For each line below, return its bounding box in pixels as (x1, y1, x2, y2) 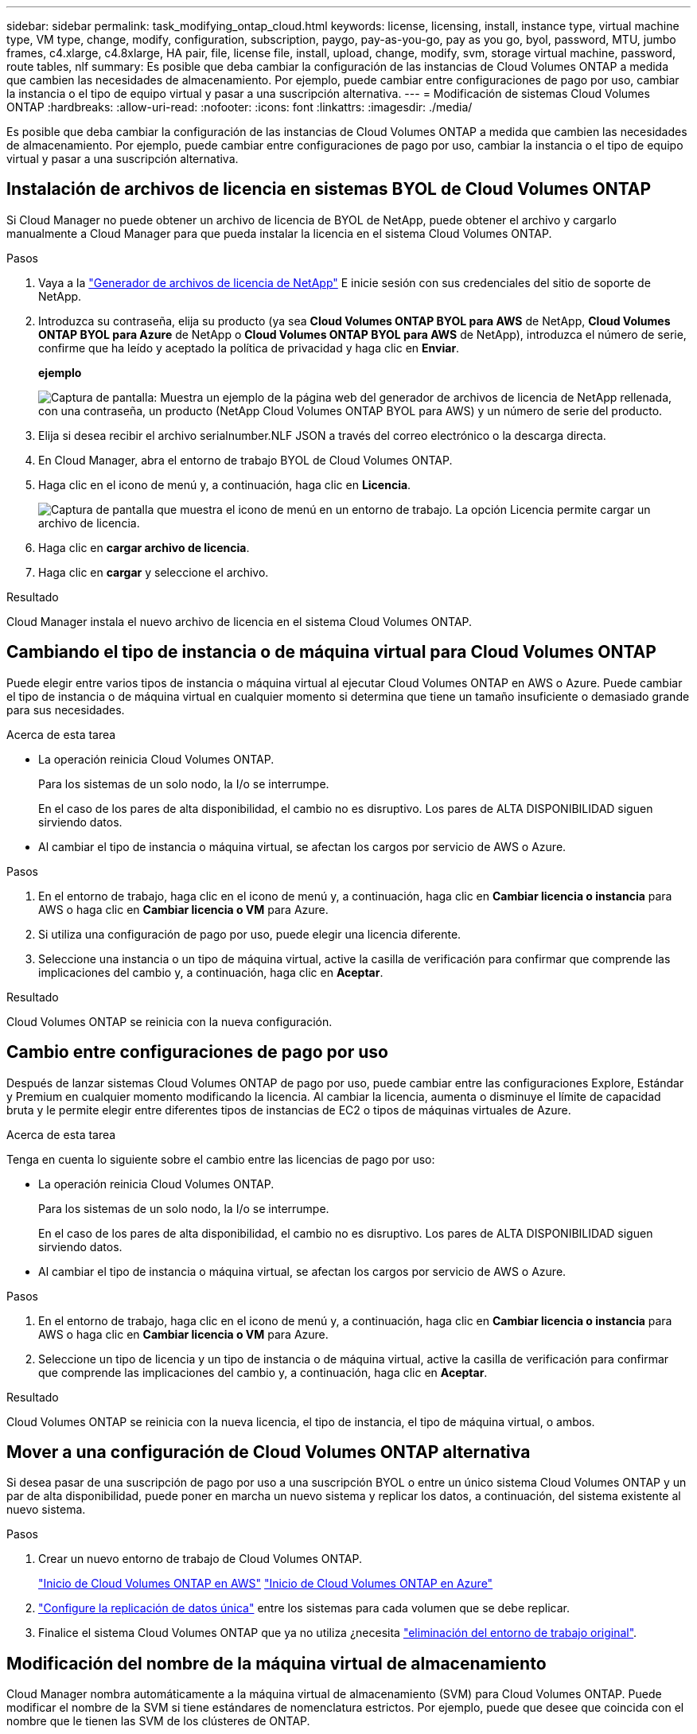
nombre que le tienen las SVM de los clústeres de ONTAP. (6, 1714, 310, 1728)
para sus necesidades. (6, 702, 125, 717)
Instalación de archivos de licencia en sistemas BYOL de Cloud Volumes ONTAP (6, 179, 652, 200)
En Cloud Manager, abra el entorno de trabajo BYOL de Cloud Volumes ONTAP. (38, 453, 453, 467)
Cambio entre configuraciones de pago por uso (6, 1042, 388, 1063)
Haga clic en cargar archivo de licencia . (38, 540, 250, 554)
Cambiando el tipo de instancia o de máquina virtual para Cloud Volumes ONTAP (6, 642, 656, 663)
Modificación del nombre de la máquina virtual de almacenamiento (6, 1653, 547, 1674)
